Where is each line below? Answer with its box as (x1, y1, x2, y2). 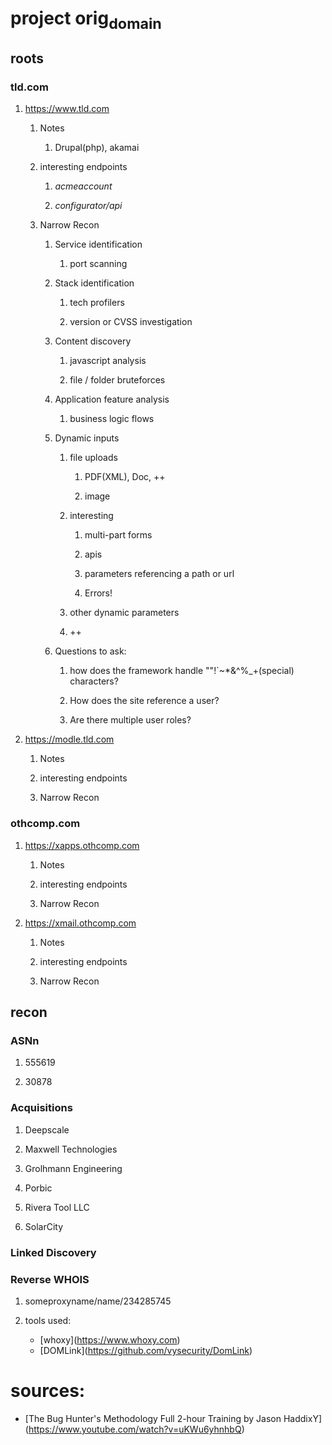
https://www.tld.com (24, 103, 110, 115)
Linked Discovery (10, 1245, 97, 1259)
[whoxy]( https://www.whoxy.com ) (39, 1333, 181, 1346)
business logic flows (69, 413, 155, 425)
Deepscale (24, 1123, 70, 1136)
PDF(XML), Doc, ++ (84, 471, 166, 483)
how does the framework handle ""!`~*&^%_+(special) (69, 665, 295, 677)
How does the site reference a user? (69, 695, 220, 707)
